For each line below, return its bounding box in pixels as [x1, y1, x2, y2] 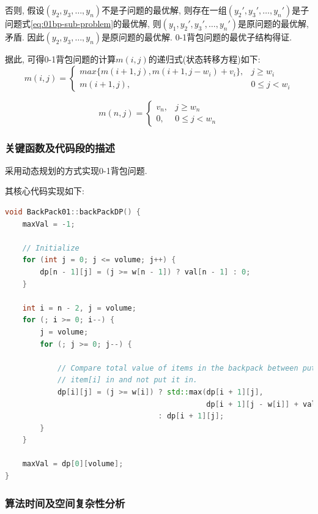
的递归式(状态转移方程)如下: [148, 53, 261, 65]
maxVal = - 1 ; [22, 219, 75, 229]
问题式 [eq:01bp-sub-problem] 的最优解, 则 [5, 17, 161, 29]
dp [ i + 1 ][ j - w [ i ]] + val [206, 399, 316, 409]
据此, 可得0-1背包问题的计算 [5, 53, 116, 65]
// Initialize [22, 243, 79, 252]
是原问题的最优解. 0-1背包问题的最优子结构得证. [102, 31, 292, 43]
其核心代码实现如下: [5, 184, 84, 197]
